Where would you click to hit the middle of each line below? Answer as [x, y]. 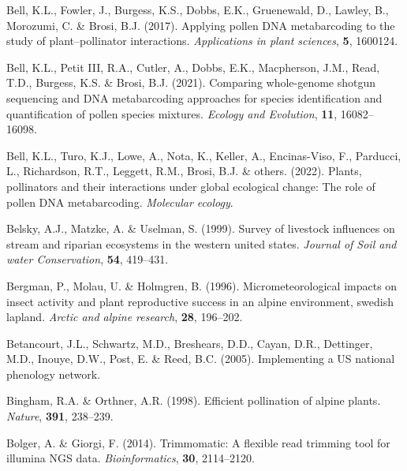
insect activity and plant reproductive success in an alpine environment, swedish [200, 301]
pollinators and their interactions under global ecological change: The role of [191, 186]
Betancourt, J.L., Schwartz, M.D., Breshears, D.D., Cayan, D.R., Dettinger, [190, 343]
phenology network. [54, 374]
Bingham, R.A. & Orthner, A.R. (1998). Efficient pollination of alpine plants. [194, 400]
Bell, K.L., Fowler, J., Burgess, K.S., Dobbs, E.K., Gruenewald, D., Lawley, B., [198, 9]
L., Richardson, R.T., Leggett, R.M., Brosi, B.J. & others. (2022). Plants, [184, 171]
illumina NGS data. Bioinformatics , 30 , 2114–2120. [131, 458]
